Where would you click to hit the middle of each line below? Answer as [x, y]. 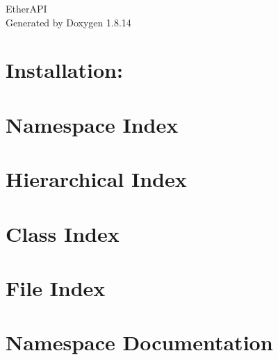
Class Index [63, 233]
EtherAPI [26, 8]
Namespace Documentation [139, 342]
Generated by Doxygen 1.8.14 [68, 22]
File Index [56, 287]
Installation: [64, 70]
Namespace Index [92, 124]
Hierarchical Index [96, 179]
